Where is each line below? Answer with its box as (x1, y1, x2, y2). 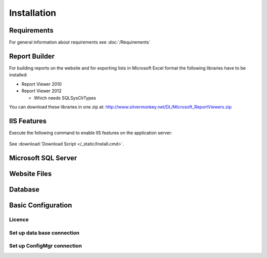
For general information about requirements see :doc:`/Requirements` (9, 39, 151, 45)
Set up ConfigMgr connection (9, 242, 82, 249)
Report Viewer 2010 (21, 81, 62, 87)
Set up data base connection (9, 229, 80, 236)
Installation (9, 7, 56, 18)
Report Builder (9, 52, 55, 60)
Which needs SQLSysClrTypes (34, 95, 96, 101)
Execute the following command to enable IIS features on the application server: (9, 130, 173, 136)
